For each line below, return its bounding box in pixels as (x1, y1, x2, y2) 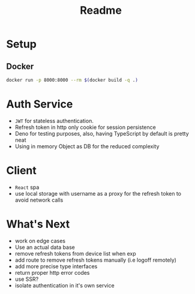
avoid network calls (14, 196, 64, 203)
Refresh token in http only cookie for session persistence (14, 124, 156, 131)
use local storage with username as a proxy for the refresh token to (14, 190, 182, 197)
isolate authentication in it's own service (14, 281, 115, 289)
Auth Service (6, 97, 73, 111)
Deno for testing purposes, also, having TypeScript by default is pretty (14, 130, 189, 137)
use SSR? (14, 275, 39, 283)
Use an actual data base (14, 244, 75, 251)
